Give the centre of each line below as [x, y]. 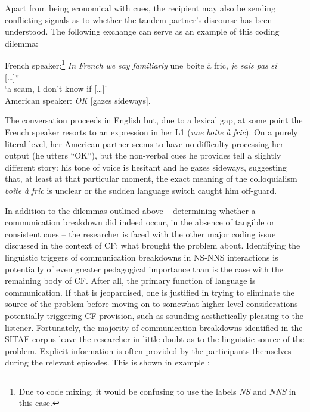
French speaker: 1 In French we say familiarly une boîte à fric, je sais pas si [141, 64]
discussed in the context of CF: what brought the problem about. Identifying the [153, 245]
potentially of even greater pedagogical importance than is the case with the [144, 269]
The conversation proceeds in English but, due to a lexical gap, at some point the [154, 120]
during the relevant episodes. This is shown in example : [107, 362]
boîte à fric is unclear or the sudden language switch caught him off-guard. [141, 190]
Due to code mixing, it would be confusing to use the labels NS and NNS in [157, 391]
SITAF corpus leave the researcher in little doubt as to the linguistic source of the [155, 339]
